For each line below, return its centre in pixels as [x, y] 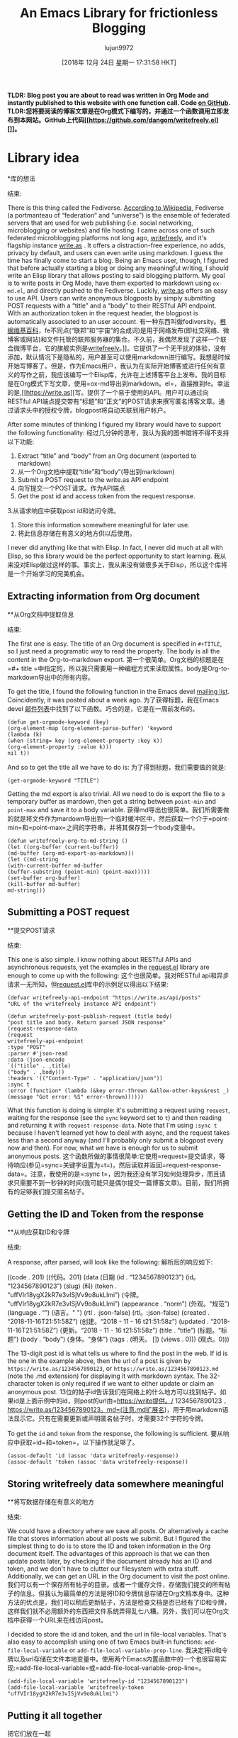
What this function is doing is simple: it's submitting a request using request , [119, 1110]
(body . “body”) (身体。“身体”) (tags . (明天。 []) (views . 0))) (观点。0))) [125, 1339]
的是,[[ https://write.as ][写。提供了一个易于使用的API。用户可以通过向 [108, 392]
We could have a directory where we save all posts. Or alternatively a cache [118, 1531]
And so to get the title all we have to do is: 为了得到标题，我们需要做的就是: [117, 767]
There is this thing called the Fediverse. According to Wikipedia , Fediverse [116, 208]
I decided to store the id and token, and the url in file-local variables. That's [117, 1635]
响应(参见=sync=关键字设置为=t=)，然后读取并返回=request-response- [117, 1165]
